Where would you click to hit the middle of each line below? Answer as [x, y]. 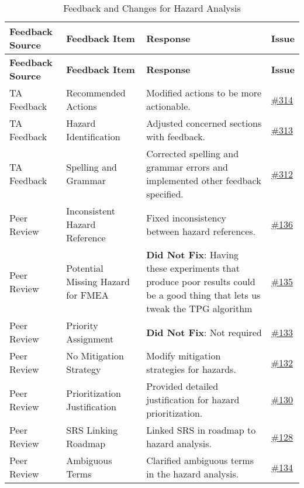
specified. [165, 194]
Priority [82, 325]
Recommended [96, 93]
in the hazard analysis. [193, 474]
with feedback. [176, 136]
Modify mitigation [184, 356]
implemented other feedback [204, 180]
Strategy [84, 369]
